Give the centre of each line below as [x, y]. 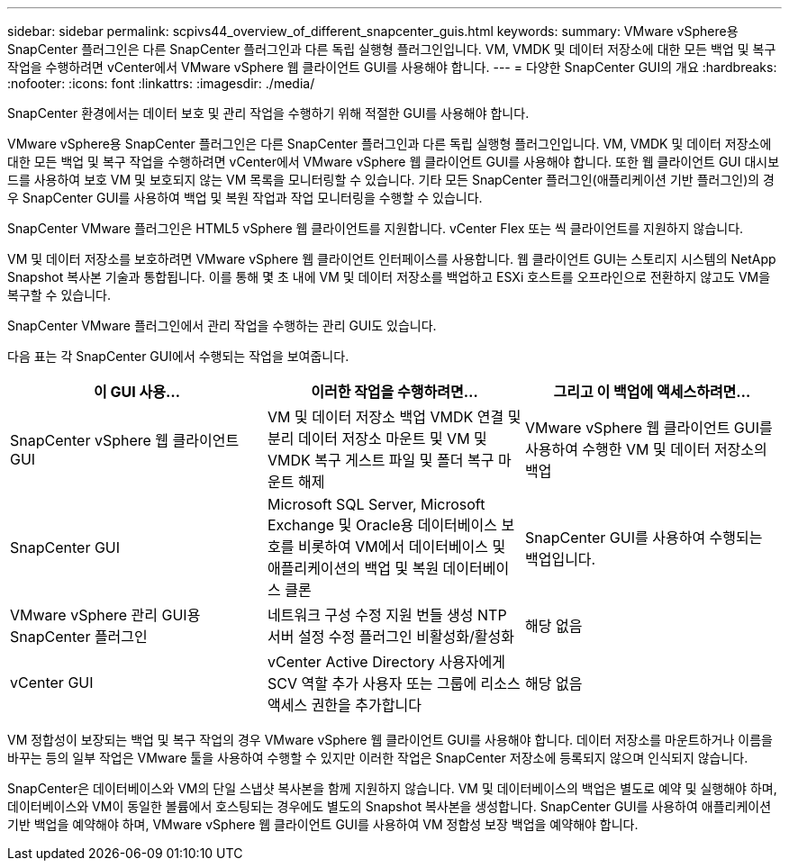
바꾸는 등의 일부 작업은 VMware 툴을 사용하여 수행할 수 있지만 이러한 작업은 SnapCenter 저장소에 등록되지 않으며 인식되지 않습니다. [378, 758]
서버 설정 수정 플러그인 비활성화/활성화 [390, 637]
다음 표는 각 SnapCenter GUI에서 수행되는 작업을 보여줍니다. [178, 356]
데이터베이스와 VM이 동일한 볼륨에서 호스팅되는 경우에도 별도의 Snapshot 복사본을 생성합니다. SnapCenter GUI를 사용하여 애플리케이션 [390, 806]
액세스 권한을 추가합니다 [344, 705]
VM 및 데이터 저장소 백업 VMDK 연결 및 [394, 417]
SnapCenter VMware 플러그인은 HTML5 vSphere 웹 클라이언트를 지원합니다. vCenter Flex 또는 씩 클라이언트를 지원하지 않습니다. [376, 228]
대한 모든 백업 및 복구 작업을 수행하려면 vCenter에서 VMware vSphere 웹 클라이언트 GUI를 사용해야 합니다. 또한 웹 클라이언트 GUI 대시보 [394, 162]
